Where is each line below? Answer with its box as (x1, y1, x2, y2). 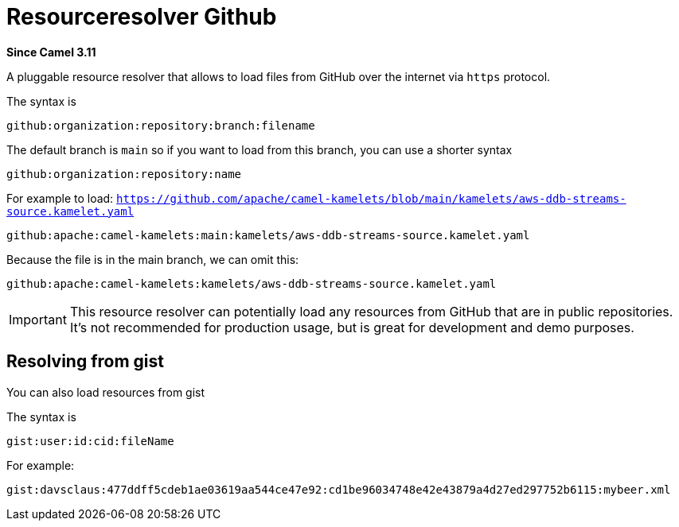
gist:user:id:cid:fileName (6, 434, 174, 448)
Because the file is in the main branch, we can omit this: (6, 252, 299, 266)
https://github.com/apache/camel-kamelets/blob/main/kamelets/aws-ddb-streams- (116, 192, 626, 205)
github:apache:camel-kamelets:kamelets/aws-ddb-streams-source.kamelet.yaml (6, 277, 497, 290)
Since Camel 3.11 (6, 45, 96, 59)
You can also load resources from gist (6, 385, 205, 399)
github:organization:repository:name (6, 167, 242, 180)
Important (9, 311, 67, 327)
